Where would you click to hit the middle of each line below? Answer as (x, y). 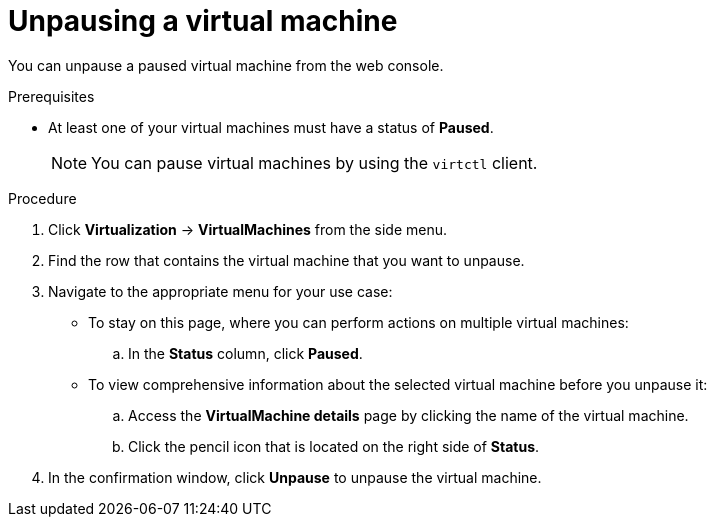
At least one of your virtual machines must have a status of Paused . (271, 127)
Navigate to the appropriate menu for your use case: (220, 291)
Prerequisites (51, 96)
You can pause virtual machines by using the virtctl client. (314, 162)
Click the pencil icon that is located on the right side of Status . (334, 446)
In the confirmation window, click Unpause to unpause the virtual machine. (295, 477)
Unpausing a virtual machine (203, 21)
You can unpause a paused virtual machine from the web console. (226, 65)
